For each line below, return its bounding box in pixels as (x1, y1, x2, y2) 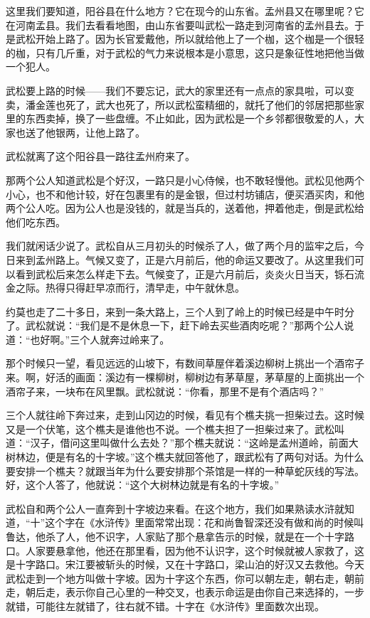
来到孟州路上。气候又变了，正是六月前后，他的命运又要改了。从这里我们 (15, 252, 354, 267)
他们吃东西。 (6, 214, 65, 229)
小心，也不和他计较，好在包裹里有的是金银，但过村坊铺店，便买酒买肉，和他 (6, 186, 364, 201)
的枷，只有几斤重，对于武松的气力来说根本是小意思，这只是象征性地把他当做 (6, 45, 364, 60)
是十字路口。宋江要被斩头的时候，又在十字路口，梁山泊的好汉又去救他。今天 (6, 557, 364, 572)
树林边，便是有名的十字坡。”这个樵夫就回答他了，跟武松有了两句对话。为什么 (6, 449, 364, 464)
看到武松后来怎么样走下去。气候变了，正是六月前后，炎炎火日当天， (15, 266, 334, 281)
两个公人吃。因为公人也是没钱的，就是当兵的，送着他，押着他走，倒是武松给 (6, 201, 364, 215)
